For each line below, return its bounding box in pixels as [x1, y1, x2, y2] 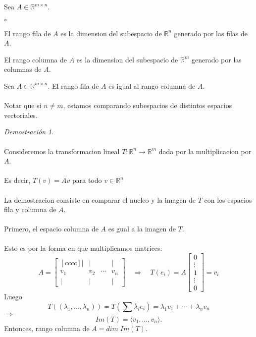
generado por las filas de [174, 28, 248, 38]
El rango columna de [4, 54, 67, 64]
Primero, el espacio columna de [4, 224, 99, 234]
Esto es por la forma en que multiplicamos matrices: [4, 243, 162, 253]
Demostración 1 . [4, 126, 54, 137]
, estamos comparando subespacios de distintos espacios [63, 100, 232, 111]
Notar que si [4, 100, 42, 111]
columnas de [4, 64, 42, 74]
